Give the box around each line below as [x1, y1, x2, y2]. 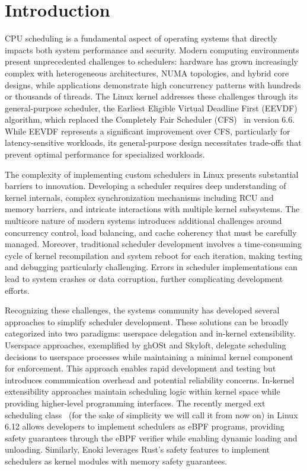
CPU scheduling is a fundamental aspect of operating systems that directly [5, 32, 278, 44]
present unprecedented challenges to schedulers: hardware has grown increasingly [5, 55, 298, 68]
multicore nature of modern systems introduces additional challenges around [5, 214, 282, 227]
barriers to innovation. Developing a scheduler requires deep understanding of [5, 180, 286, 192]
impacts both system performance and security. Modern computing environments [5, 43, 299, 56]
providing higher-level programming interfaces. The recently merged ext [5, 396, 266, 409]
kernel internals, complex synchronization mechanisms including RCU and [5, 191, 274, 203]
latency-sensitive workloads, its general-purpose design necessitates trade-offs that [5, 136, 302, 149]
